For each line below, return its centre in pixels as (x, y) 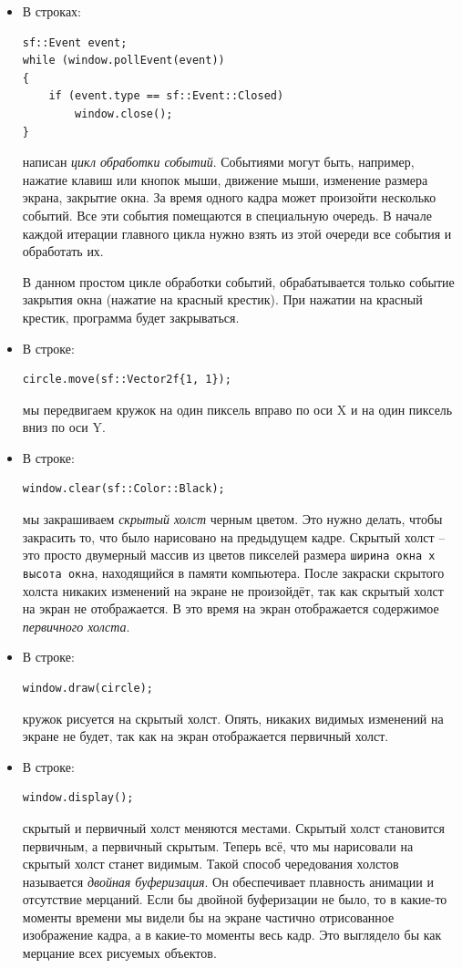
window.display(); (78, 798)
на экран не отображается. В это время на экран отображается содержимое (231, 608)
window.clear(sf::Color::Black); (123, 489)
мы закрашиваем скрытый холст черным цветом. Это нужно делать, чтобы (232, 519)
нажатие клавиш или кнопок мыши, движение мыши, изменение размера (225, 179)
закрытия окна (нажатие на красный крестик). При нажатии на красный (222, 299)
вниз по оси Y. (64, 427)
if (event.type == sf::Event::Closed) (166, 96)
